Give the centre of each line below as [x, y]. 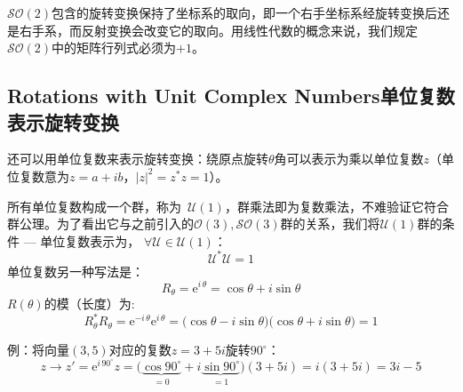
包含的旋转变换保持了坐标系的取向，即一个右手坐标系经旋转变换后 [245, 12]
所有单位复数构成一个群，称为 [94, 206]
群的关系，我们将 [330, 224]
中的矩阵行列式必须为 [114, 48]
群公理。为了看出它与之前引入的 [100, 224]
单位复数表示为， [90, 240]
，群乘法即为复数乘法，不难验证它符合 [336, 206]
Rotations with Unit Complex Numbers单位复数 [231, 96]
